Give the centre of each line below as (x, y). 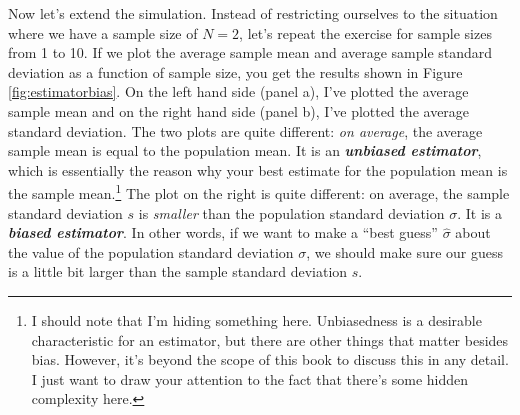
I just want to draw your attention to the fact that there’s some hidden (250, 378)
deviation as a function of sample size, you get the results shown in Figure (235, 71)
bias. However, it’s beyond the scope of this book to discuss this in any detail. (270, 359)
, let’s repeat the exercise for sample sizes (365, 32)
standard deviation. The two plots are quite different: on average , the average (245, 130)
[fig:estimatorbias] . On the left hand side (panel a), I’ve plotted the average (238, 91)
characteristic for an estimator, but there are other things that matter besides (270, 339)
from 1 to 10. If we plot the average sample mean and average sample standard (250, 52)
